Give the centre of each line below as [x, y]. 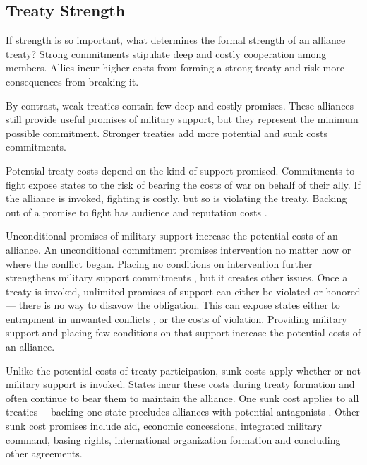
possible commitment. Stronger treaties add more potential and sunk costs [167, 133]
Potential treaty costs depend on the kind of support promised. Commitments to [180, 170]
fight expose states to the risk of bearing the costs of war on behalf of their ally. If [183, 184]
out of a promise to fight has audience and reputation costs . [137, 212]
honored [343, 291]
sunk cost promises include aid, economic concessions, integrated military [164, 426]
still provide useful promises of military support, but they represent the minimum [182, 119]
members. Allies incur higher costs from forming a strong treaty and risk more [175, 67]
